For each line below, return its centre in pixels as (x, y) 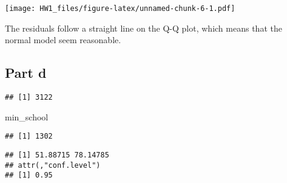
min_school (27, 116)
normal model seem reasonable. (63, 40)
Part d (26, 73)
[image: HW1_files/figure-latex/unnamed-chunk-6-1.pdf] (120, 9)
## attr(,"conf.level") (53, 165)
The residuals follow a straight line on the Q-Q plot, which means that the (143, 28)
